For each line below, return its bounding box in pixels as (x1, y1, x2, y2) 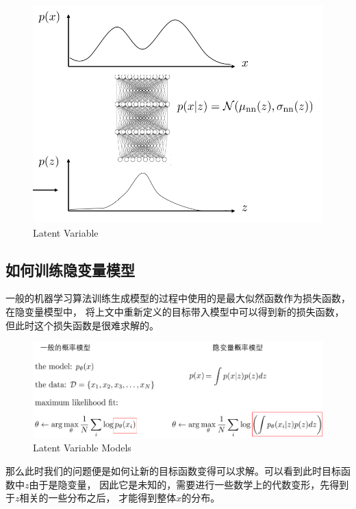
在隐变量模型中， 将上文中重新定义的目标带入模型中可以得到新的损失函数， (5, 305, 344, 319)
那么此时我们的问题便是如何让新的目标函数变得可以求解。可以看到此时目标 (5, 464, 341, 478)
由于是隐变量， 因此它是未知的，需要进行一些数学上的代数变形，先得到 (29, 477, 349, 491)
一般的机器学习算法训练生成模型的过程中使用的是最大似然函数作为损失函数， (5, 291, 351, 305)
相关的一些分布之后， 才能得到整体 (19, 490, 177, 505)
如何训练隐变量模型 (5, 259, 135, 280)
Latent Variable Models (33, 440, 131, 455)
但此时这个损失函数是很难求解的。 (5, 318, 159, 332)
